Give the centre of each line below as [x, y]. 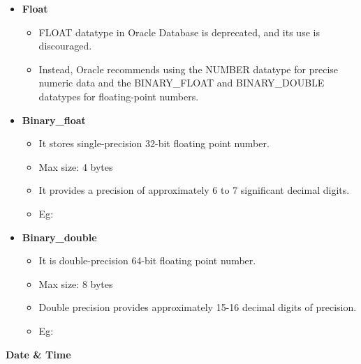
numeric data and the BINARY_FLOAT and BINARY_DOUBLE [182, 83]
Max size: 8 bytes [76, 283]
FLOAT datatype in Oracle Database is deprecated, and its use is [179, 32]
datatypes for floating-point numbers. [119, 96]
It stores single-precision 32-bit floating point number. [154, 143]
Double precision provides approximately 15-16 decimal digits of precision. [198, 307]
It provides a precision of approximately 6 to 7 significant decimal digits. [194, 190]
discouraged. [65, 46]
